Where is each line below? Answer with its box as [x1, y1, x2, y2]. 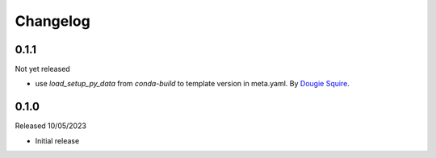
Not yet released [15, 64, 70, 74]
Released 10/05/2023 [15, 121, 86, 131]
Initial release [35, 135, 80, 145]
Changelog [15, 12, 90, 30]
